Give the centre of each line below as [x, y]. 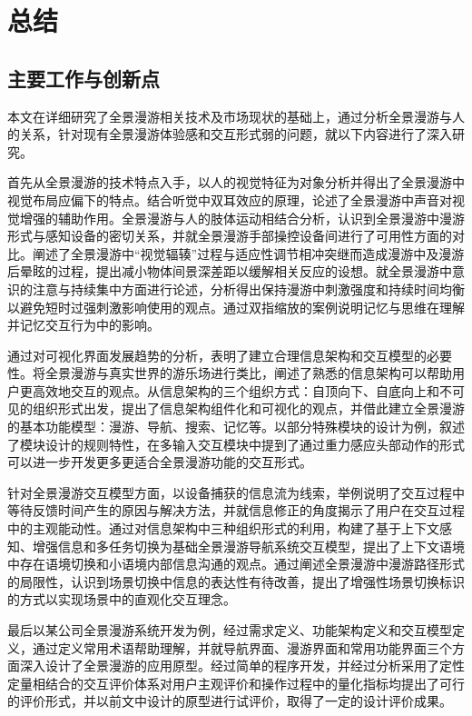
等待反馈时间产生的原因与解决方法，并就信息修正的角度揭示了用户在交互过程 [236, 510]
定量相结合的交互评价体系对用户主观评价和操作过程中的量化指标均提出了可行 [236, 683]
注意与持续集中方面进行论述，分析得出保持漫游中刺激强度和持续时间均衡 [248, 288]
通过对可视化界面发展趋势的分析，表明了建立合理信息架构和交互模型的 [217, 355]
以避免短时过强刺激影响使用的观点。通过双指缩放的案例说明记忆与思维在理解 [236, 307]
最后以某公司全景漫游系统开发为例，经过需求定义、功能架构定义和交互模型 [230, 630]
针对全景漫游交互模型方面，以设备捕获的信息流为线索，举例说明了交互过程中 [236, 492]
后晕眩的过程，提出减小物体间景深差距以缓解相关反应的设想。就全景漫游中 [230, 271]
